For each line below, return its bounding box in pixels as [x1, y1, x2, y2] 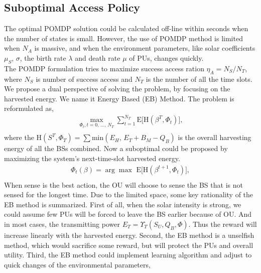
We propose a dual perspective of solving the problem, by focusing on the [4, 83, 230, 94]
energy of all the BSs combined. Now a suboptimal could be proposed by [4, 143, 228, 154]
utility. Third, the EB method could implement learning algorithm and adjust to [4, 249, 252, 260]
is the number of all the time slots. [146, 73, 252, 84]
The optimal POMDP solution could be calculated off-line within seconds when [4, 23, 248, 34]
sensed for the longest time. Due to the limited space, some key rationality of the [4, 189, 253, 200]
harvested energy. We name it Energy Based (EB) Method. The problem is [4, 93, 234, 103]
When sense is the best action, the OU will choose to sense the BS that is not [4, 179, 243, 190]
